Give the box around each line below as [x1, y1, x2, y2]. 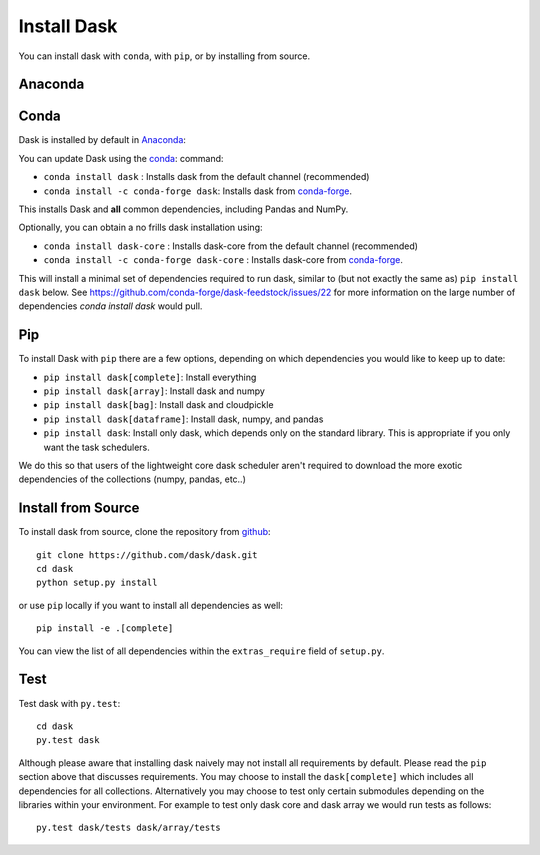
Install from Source [18, 500, 140, 517]
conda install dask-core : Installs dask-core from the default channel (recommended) [43, 240, 419, 252]
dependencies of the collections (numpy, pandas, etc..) [18, 473, 247, 485]
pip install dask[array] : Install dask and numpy [43, 385, 265, 397]
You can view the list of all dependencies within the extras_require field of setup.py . [18, 645, 385, 657]
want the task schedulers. [43, 441, 150, 453]
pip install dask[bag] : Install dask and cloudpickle [43, 399, 274, 411]
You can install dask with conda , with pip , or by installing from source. [18, 50, 311, 62]
